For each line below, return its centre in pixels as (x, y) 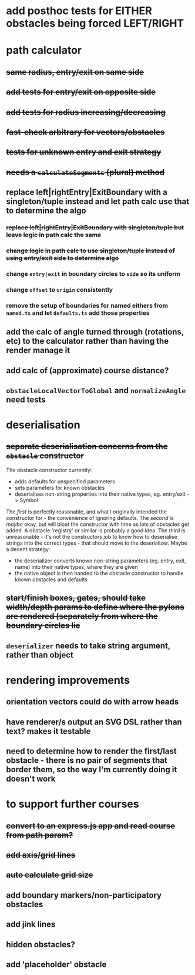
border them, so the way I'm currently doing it (92, 770)
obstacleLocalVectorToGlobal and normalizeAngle (96, 390)
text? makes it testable (48, 731)
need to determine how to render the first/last (92, 751)
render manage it (38, 350)
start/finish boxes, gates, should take (76, 598)
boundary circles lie (43, 626)
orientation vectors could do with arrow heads (93, 702)
